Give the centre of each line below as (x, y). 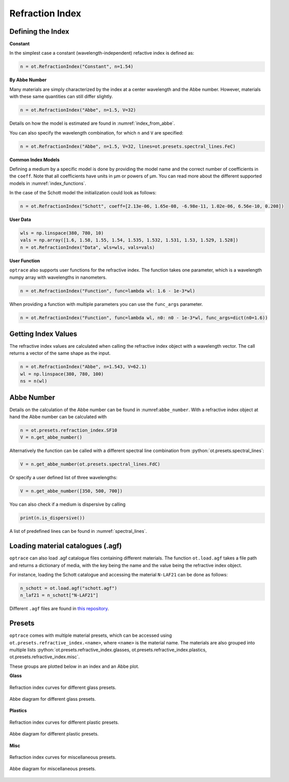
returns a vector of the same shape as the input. (60, 353)
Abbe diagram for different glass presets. (53, 699)
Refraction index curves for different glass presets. (63, 687)
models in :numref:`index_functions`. (48, 183)
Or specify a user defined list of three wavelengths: (63, 478)
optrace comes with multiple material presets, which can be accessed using (91, 635)
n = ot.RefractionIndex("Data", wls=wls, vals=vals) (88, 247)
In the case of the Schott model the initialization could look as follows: (83, 193)
